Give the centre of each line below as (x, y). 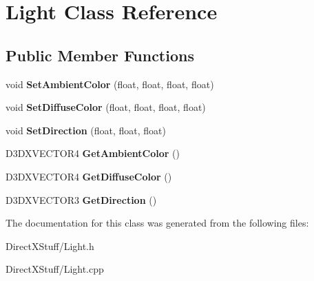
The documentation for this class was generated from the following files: (157, 223)
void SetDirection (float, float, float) (86, 130)
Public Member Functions (100, 55)
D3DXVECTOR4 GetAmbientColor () (93, 153)
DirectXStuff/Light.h (50, 246)
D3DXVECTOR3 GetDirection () (81, 199)
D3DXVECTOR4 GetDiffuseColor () (89, 176)
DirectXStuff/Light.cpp (55, 269)
